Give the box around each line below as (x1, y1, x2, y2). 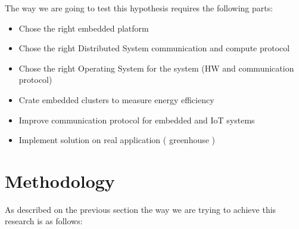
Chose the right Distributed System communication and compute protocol (18, 42, 290, 54)
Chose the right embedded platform (18, 21, 149, 34)
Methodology (5, 168, 115, 193)
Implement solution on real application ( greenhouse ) (18, 134, 216, 146)
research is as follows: (5, 215, 83, 227)
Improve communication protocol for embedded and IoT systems (18, 113, 255, 126)
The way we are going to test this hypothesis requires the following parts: (5, 2, 273, 14)
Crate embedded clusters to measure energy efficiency (18, 93, 214, 106)
